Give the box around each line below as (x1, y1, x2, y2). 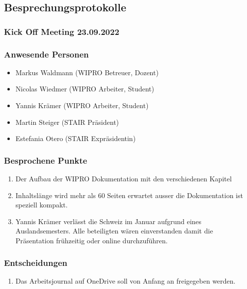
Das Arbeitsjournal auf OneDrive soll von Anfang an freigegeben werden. (15, 275, 236, 286)
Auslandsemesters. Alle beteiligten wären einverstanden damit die (15, 226, 213, 236)
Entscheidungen (4, 256, 68, 268)
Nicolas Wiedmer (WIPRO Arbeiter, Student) (15, 84, 154, 94)
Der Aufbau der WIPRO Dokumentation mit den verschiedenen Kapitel (15, 173, 232, 184)
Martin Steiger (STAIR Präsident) (15, 116, 119, 127)
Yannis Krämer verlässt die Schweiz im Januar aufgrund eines (15, 216, 202, 226)
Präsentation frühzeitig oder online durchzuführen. (15, 235, 168, 245)
